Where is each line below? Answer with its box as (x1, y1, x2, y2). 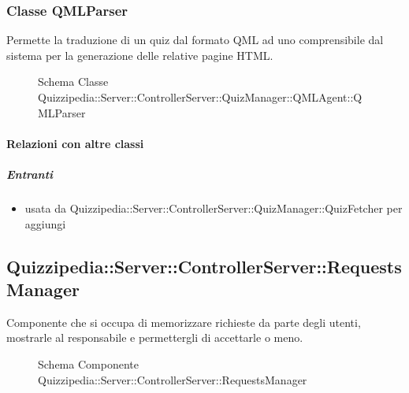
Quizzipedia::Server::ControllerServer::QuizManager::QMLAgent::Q (38, 89, 363, 105)
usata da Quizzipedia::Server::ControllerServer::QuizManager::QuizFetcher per (24, 199, 403, 216)
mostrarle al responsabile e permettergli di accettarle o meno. (6, 329, 303, 346)
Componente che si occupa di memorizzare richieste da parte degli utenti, (6, 313, 361, 330)
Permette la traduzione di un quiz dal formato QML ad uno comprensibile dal (6, 32, 384, 48)
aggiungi (24, 215, 66, 232)
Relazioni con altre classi (6, 135, 144, 151)
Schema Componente (38, 355, 139, 372)
